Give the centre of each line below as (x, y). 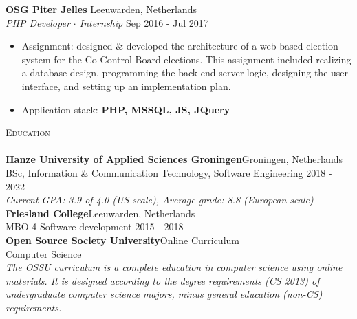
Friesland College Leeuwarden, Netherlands (100, 213)
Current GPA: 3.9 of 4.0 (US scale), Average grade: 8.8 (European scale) (160, 200)
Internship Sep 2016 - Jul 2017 (144, 22)
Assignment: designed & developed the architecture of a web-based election (180, 46)
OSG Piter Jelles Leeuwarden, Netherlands (101, 9)
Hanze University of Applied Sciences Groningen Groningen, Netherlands (174, 159)
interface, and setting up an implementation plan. (126, 86)
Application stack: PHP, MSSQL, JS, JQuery (126, 109)
